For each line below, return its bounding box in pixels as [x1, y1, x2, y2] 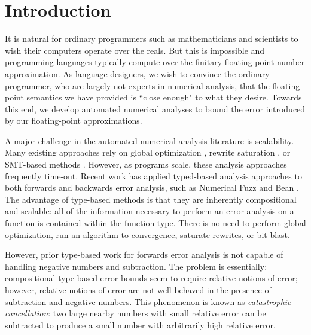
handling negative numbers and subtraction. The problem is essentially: [5, 260, 267, 272]
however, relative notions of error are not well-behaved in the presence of [5, 284, 272, 296]
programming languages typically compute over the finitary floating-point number [5, 56, 305, 68]
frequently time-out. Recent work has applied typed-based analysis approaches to [5, 169, 302, 182]
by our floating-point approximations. [5, 114, 142, 127]
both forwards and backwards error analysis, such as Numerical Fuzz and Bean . [5, 181, 299, 194]
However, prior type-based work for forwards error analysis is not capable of [5, 248, 283, 261]
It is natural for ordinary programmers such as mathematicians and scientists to [5, 32, 298, 45]
